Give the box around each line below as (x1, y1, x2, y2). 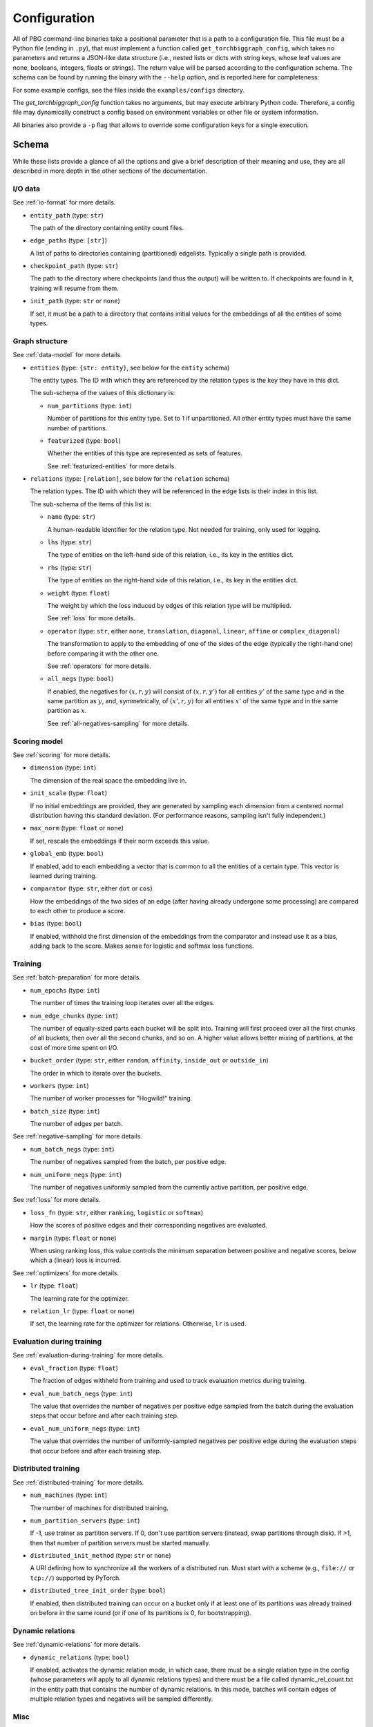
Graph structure (12, 336, 68, 345)
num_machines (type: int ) (30, 1491, 108, 1499)
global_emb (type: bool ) (30, 850, 104, 858)
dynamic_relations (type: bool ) (30, 1653, 129, 1661)
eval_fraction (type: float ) (30, 1364, 119, 1372)
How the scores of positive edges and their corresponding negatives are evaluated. (30, 1221, 267, 1230)
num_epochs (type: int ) (30, 986, 100, 994)
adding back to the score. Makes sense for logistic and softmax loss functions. (30, 942, 254, 950)
